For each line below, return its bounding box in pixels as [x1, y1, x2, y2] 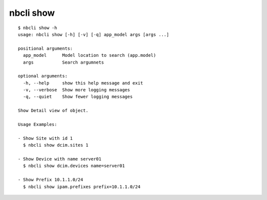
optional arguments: [18, 73, 68, 79]
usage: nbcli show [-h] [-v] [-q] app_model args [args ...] [18, 32, 169, 37]
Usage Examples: [18, 121, 57, 127]
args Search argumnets [23, 59, 104, 65]
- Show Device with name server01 [18, 156, 101, 161]
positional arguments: [18, 45, 73, 51]
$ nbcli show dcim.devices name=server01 [23, 163, 125, 169]
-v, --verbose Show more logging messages [23, 87, 131, 93]
